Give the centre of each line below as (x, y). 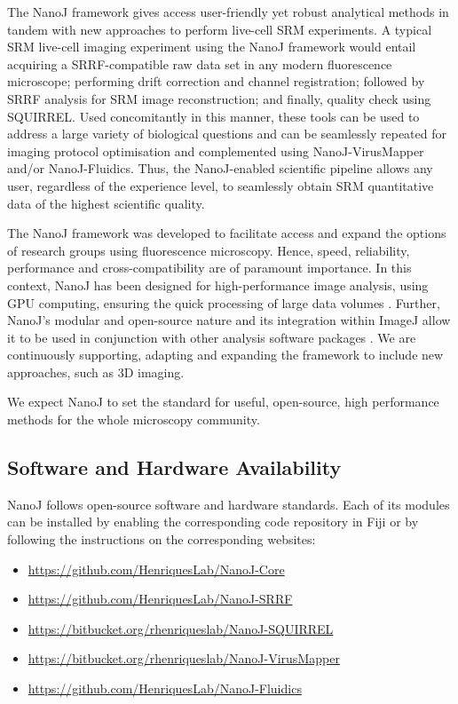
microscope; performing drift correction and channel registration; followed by (216, 81)
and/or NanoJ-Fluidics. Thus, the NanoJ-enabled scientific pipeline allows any (220, 168)
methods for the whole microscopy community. (134, 419)
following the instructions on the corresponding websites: (162, 539)
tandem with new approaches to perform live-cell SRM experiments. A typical (220, 29)
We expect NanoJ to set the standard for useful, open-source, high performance (223, 402)
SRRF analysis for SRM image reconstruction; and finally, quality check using (219, 98)
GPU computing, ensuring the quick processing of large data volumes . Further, (224, 302)
